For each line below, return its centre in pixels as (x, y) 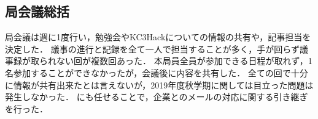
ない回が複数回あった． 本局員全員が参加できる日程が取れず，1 (184, 61)
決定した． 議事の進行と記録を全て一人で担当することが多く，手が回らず (152, 49)
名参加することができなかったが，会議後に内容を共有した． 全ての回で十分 (157, 72)
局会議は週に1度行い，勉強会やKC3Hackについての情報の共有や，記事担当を (158, 37)
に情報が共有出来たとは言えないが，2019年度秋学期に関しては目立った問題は (159, 85)
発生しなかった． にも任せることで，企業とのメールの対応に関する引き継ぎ (157, 97)
